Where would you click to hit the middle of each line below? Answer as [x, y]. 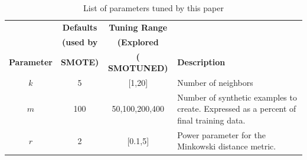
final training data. [211, 120]
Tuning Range [138, 27]
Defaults [80, 27]
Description [201, 62]
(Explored [138, 41]
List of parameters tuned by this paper [153, 8]
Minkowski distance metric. [227, 146]
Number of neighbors [215, 82]
